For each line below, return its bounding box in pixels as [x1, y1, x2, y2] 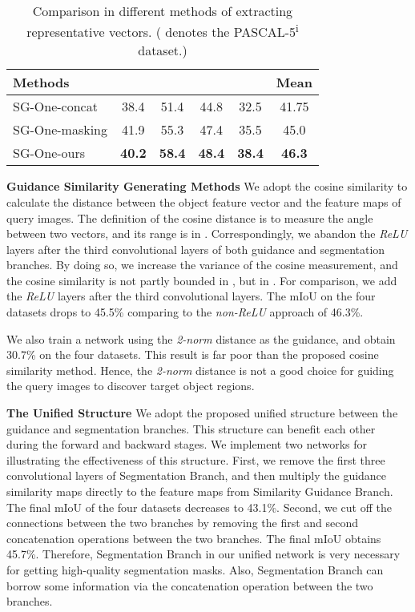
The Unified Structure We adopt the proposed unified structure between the [6, 405, 398, 421]
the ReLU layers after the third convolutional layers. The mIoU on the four [6, 288, 376, 304]
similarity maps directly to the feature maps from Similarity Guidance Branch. [6, 483, 393, 500]
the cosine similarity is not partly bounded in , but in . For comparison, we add [6, 272, 397, 288]
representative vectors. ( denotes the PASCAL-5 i [26, 20, 299, 42]
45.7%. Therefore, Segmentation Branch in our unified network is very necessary [6, 546, 401, 562]
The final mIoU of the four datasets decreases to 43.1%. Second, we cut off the [6, 498, 392, 515]
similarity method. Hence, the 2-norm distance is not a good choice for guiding [6, 361, 394, 378]
